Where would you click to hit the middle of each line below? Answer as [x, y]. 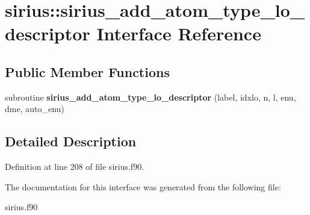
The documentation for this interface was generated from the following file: [143, 186]
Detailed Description [71, 141]
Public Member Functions [87, 71]
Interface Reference [179, 33]
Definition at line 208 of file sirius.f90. [75, 167]
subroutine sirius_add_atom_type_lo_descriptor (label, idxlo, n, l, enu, [150, 97]
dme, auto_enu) [35, 109]
